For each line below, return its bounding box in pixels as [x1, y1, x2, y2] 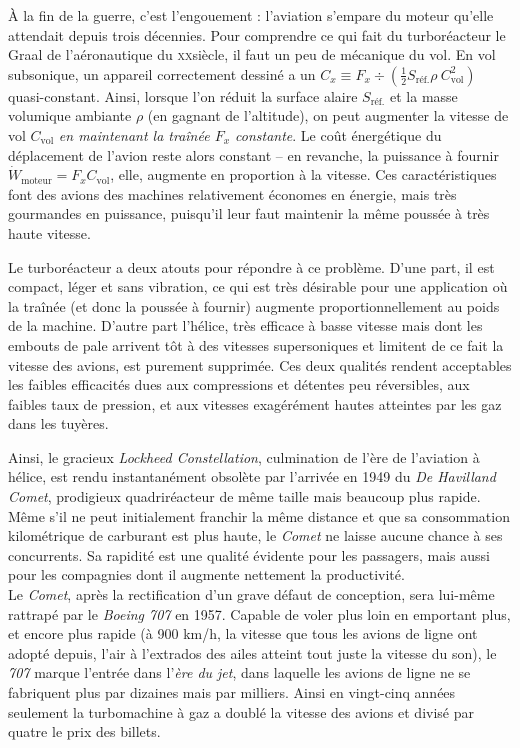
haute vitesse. [8, 222, 91, 243]
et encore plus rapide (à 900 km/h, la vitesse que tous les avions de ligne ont [8, 623, 478, 644]
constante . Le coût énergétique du [235, 124, 442, 145]
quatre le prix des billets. [8, 721, 161, 742]
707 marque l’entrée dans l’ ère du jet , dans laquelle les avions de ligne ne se [8, 662, 471, 683]
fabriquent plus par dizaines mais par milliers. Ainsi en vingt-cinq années [8, 682, 456, 702]
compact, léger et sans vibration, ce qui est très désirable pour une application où [8, 276, 508, 297]
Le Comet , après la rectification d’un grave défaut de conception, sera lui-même [8, 584, 495, 605]
